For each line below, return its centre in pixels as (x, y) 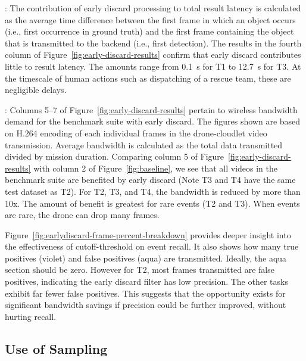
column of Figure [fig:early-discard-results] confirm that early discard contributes (153, 55)
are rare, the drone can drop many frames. (82, 215)
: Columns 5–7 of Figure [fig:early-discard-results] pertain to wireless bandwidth (151, 109)
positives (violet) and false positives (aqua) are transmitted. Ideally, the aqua (146, 258)
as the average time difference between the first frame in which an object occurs (150, 19)
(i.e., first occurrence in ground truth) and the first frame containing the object (149, 31)
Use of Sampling (56, 348)
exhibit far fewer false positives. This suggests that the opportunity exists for (145, 293)
